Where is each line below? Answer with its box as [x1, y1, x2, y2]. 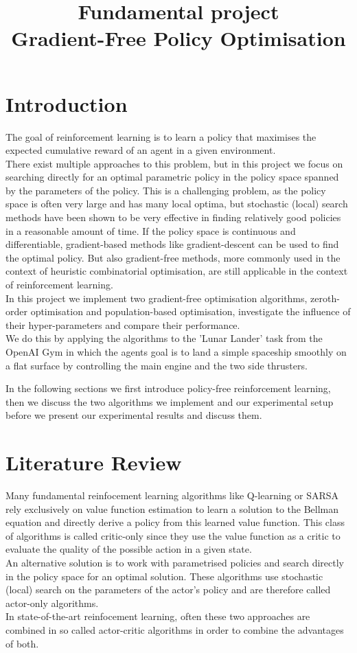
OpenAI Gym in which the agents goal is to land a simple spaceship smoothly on [5, 345, 347, 358]
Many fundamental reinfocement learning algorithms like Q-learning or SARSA [5, 488, 339, 503]
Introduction [5, 89, 128, 117]
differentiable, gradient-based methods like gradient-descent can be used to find [5, 237, 339, 251]
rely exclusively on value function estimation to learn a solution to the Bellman [5, 501, 339, 516]
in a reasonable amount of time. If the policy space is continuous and [5, 223, 296, 238]
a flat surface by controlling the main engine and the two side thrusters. [5, 358, 308, 372]
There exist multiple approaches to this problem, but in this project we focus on [5, 156, 343, 170]
